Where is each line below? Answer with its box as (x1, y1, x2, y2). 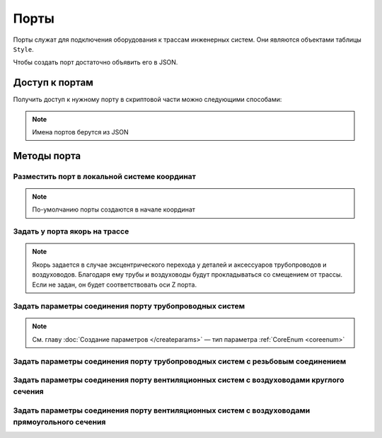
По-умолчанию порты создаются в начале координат (32, 205, 196, 214)
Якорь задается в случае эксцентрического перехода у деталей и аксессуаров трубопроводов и (32, 260, 327, 269)
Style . (13, 45, 35, 53)
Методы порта (13, 149, 81, 162)
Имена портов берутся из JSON (32, 128, 129, 137)
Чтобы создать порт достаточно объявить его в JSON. (13, 58, 178, 67)
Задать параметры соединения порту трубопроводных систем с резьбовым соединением (13, 356, 347, 366)
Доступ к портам (13, 76, 93, 88)
